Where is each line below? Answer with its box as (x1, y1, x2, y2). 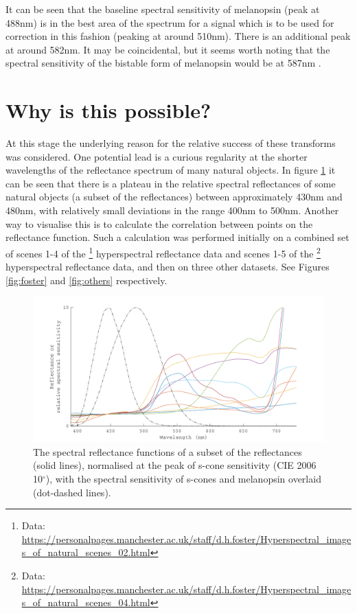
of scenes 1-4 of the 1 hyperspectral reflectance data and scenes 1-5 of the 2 (5, 244, 321, 260)
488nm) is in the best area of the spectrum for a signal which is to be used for (5, 15, 334, 30)
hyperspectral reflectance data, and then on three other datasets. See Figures (5, 259, 330, 274)
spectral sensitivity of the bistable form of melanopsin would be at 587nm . (5, 56, 321, 70)
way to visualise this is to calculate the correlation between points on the (5, 216, 313, 231)
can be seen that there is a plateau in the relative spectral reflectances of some (5, 176, 336, 190)
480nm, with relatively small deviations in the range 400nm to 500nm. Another (5, 203, 339, 218)
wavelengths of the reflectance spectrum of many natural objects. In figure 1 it (5, 163, 336, 177)
